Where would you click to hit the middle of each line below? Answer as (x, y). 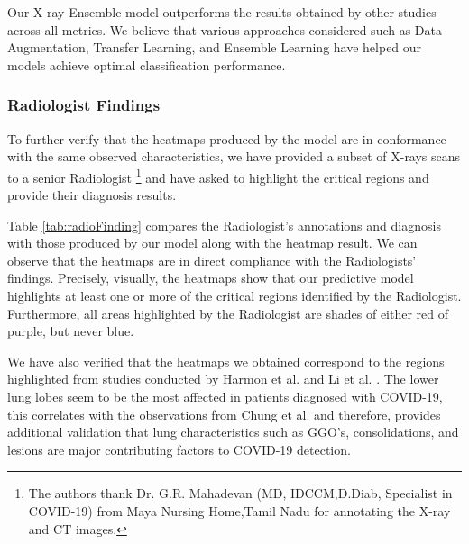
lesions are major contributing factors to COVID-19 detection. (179, 449)
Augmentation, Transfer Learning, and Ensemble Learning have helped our (215, 47)
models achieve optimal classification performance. (147, 64)
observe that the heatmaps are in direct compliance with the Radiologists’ (212, 260)
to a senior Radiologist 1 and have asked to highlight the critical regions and (218, 176)
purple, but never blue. (71, 331)
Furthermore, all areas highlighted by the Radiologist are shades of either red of (228, 313)
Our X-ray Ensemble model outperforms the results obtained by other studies (222, 12)
